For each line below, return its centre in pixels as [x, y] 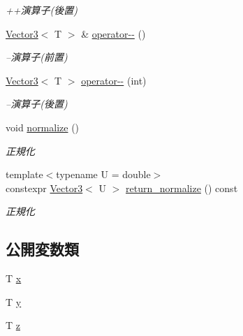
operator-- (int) [114, 80]
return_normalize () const [182, 188]
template [24, 174]
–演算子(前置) [37, 57]
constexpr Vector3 [44, 188]
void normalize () [43, 127]
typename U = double [103, 174]
